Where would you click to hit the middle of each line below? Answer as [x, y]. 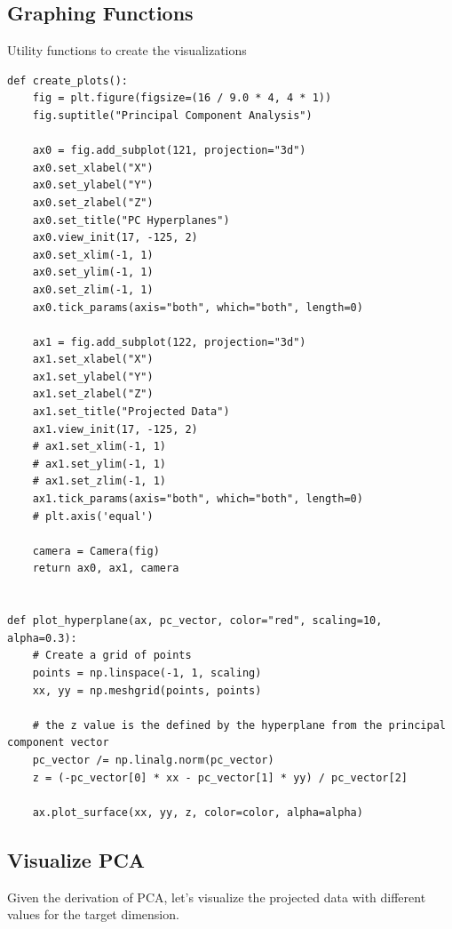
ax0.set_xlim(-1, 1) [93, 255]
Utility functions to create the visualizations [127, 50]
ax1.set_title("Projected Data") [131, 412]
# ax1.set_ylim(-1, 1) [99, 464]
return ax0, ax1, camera [106, 569]
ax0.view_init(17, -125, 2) [115, 238]
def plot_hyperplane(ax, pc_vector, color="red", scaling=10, [195, 621]
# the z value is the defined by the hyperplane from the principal [239, 725]
